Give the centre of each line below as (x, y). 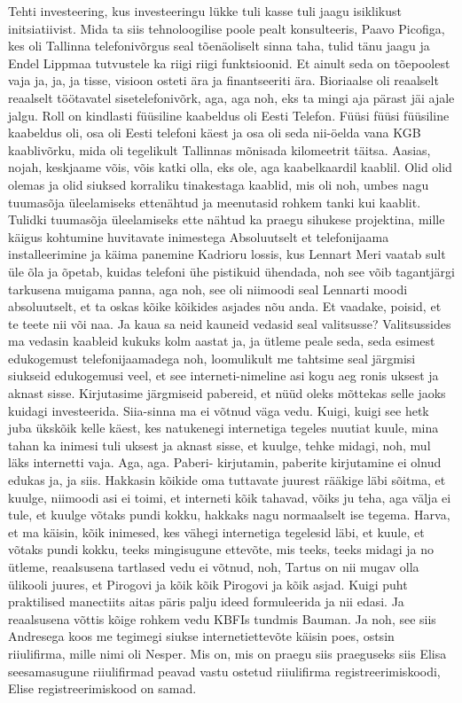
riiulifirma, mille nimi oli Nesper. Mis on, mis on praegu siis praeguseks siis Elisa (227, 653)
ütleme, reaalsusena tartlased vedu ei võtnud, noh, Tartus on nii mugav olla (214, 566)
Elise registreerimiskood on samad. (102, 688)
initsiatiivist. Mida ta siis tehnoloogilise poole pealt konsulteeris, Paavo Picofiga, (227, 28)
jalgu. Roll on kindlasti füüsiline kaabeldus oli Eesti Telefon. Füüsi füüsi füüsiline (229, 115)
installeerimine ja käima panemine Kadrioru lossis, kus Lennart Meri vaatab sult (227, 254)
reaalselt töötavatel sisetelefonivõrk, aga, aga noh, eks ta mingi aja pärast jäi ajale (231, 97)
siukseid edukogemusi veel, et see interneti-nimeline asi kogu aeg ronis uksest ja (223, 375)
